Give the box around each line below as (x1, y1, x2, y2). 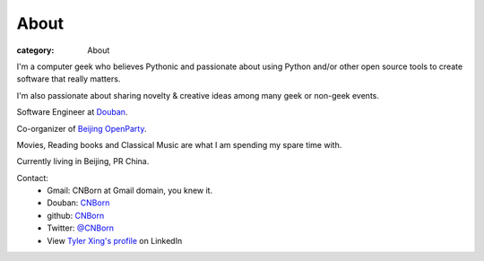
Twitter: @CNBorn (47, 222, 115, 233)
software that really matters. (16, 74, 121, 84)
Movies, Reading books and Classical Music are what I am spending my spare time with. (16, 139, 342, 150)
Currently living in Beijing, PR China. (16, 156, 150, 167)
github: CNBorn (47, 210, 105, 221)
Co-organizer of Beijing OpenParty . (16, 123, 147, 134)
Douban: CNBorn (47, 197, 110, 208)
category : (16, 45, 55, 56)
